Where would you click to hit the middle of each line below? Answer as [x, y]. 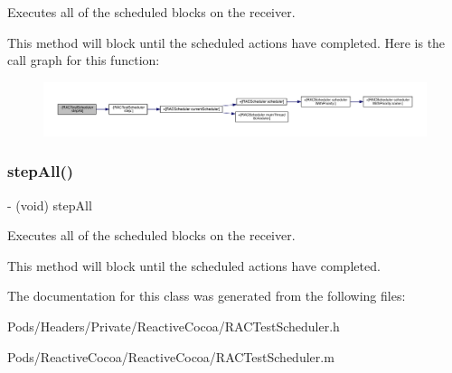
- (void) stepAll [50, 205]
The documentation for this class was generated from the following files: [207, 296]
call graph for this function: [84, 60]
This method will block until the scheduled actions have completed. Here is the [226, 42]
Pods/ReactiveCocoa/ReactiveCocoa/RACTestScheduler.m [171, 356]
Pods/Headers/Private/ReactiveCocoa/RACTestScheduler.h [174, 326]
